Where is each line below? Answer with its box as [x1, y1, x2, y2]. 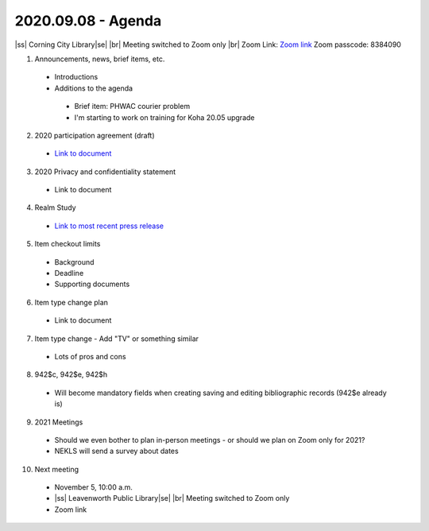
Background [54, 257, 95, 266]
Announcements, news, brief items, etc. [34, 54, 165, 64]
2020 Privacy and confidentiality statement [34, 167, 176, 176]
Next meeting [34, 464, 79, 474]
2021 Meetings [34, 417, 83, 427]
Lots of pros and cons [54, 351, 126, 361]
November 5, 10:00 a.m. [54, 483, 133, 492]
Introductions [54, 72, 99, 82]
